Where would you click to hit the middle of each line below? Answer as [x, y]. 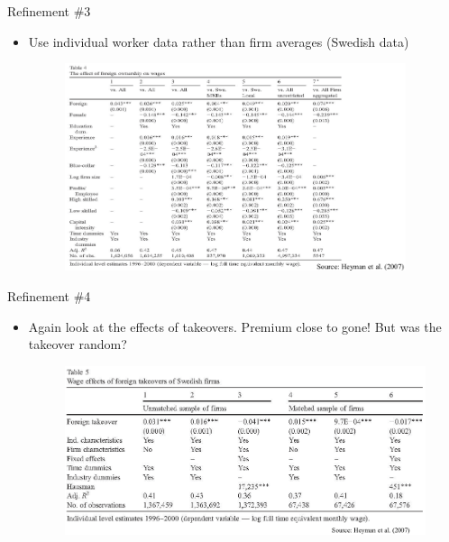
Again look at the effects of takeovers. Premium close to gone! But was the [235, 326]
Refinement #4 [49, 295]
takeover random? [78, 344]
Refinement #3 [49, 11]
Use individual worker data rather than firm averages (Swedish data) [219, 41]
